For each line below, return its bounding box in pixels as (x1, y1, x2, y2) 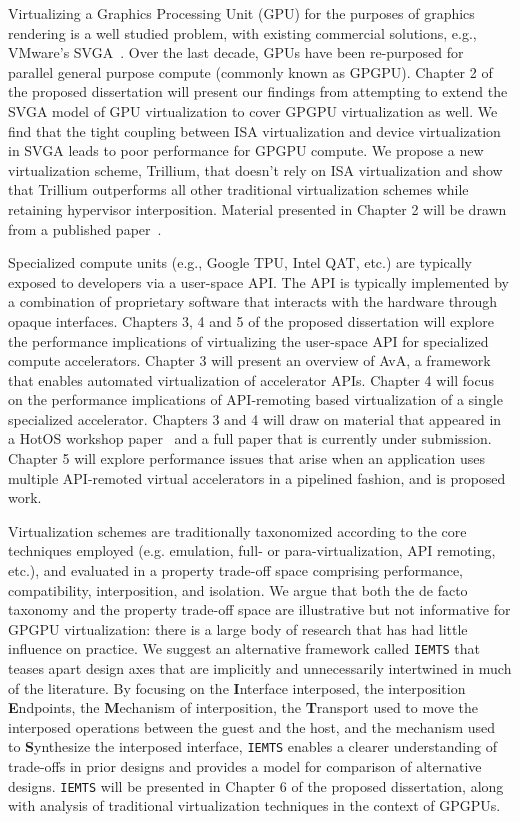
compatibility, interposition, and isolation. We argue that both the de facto (8, 579, 468, 600)
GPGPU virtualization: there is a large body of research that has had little (8, 618, 468, 639)
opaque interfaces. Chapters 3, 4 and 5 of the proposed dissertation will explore (8, 310, 494, 331)
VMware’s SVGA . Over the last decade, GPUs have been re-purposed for (8, 42, 464, 63)
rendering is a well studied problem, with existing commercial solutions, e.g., (8, 22, 477, 43)
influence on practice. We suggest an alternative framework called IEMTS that (8, 638, 481, 659)
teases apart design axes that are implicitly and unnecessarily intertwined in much (8, 658, 512, 679)
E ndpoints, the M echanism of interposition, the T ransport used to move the (8, 697, 479, 718)
